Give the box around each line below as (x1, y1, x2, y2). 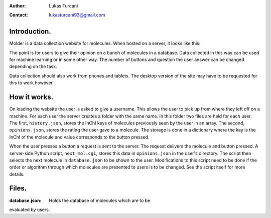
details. (9, 171, 25, 177)
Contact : (9, 12, 29, 18)
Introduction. (9, 27, 51, 36)
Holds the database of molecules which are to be (49, 197, 151, 203)
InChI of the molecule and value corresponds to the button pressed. (9, 134, 150, 140)
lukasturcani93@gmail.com (49, 12, 105, 18)
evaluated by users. (9, 206, 50, 212)
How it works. (9, 93, 54, 101)
